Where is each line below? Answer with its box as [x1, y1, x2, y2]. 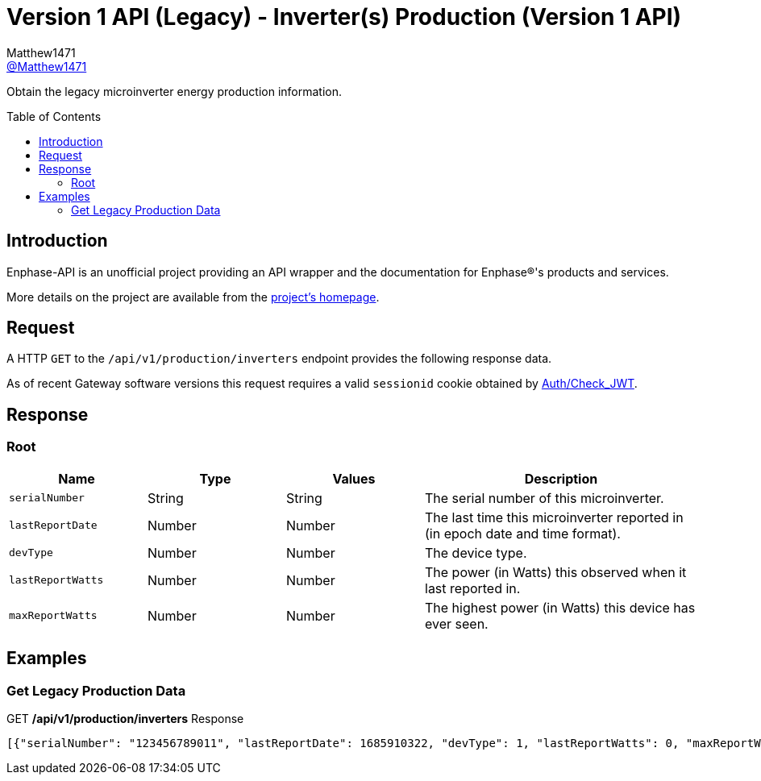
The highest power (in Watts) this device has [425, 599, 696, 616]
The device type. [425, 544, 527, 561]
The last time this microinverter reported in [425, 509, 684, 526]
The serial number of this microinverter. [425, 489, 664, 506]
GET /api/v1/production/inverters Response [6, 711, 244, 725]
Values [332, 470, 376, 487]
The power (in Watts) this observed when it [425, 563, 687, 580]
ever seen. [425, 615, 489, 632]
